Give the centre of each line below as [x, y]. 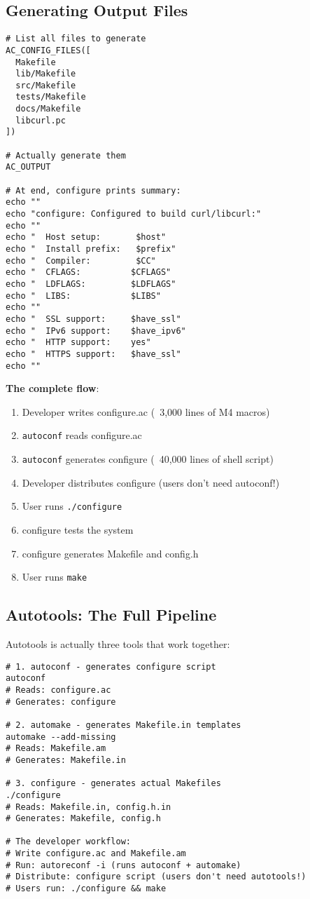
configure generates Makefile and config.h [110, 553]
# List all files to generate [76, 39]
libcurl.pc [41, 120]
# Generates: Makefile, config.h [83, 819]
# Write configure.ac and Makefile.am [96, 854]
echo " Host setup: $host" [86, 237]
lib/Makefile [46, 74]
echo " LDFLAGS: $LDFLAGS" [91, 284]
